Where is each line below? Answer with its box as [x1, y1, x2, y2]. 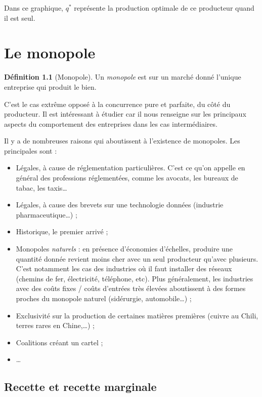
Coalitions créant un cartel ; [16, 337, 103, 347]
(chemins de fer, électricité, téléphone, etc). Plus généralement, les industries [16, 273, 253, 283]
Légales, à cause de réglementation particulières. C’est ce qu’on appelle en [16, 162, 245, 173]
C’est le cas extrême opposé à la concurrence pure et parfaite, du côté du [4, 98, 231, 109]
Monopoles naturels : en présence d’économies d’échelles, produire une [16, 243, 233, 254]
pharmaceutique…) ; [16, 209, 77, 220]
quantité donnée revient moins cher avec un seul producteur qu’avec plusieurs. [16, 253, 258, 264]
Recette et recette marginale [4, 379, 157, 394]
